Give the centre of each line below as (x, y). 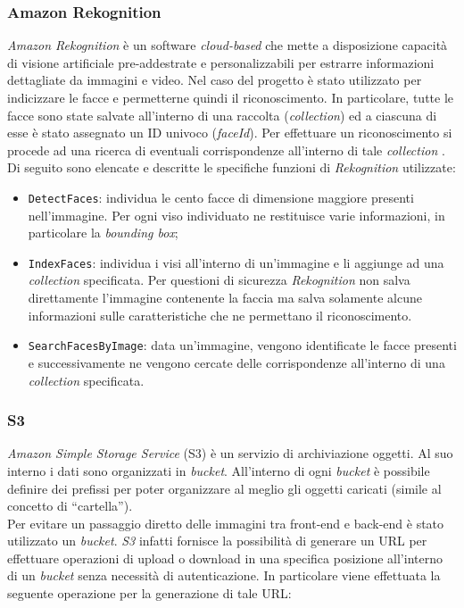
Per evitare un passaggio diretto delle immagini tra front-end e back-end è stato (226, 523)
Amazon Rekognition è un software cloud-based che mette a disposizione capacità (228, 45)
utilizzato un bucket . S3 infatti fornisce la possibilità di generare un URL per (217, 541)
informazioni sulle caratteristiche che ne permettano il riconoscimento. (220, 315)
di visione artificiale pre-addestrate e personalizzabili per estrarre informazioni (221, 62)
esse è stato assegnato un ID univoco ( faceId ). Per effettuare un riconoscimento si (230, 133)
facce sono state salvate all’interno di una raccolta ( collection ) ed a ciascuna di (222, 115)
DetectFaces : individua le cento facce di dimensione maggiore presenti (221, 197)
